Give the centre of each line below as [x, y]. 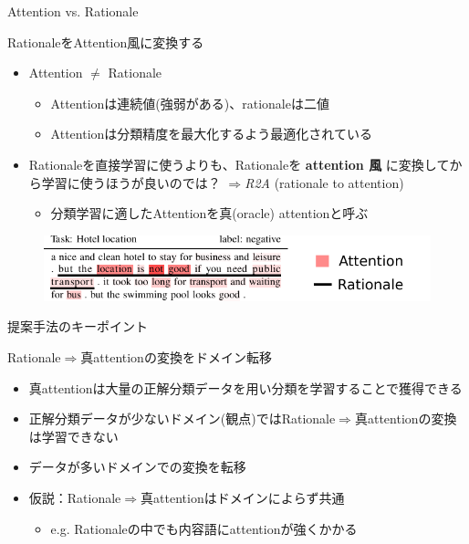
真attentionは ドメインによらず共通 [243, 497]
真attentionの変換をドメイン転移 [176, 357]
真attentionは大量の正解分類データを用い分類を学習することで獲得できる [245, 387]
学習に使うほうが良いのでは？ [131, 182]
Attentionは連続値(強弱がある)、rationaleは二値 [190, 103]
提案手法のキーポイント [78, 326]
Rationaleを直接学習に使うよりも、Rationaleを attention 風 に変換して [239, 164]
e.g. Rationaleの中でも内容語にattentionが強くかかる [204, 528]
